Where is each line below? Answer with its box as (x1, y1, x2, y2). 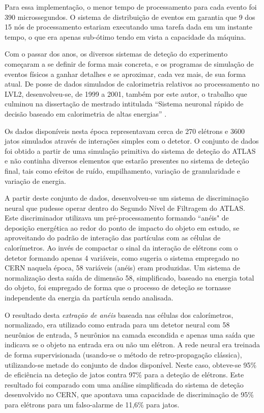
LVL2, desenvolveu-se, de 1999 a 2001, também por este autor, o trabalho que (5, 88, 247, 99)
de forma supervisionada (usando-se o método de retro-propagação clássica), (5, 349, 242, 360)
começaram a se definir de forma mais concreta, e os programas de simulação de (5, 58, 254, 69)
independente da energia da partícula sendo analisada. (5, 292, 173, 303)
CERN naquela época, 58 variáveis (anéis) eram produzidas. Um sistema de (5, 262, 240, 273)
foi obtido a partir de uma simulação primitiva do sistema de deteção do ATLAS (5, 145, 256, 156)
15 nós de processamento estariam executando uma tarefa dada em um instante (5, 21, 252, 32)
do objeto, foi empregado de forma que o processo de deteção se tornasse (5, 282, 231, 293)
